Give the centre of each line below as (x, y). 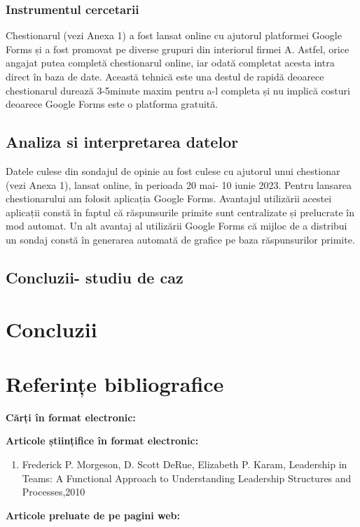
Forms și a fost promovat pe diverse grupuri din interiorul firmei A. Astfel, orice (178, 49)
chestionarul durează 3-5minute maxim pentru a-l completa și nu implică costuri (178, 90)
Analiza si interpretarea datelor (122, 142)
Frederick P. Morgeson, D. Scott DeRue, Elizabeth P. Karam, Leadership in (185, 464)
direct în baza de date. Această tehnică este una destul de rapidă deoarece (165, 76)
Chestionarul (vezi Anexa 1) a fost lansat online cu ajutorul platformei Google (174, 35)
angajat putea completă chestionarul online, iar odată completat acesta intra (170, 63)
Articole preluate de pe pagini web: (93, 515)
